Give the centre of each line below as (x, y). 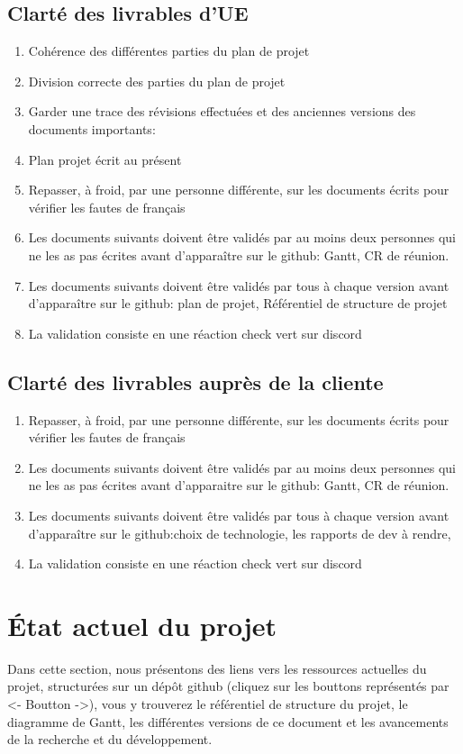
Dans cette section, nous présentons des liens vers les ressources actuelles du (217, 668)
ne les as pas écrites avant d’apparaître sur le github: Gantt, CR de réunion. (239, 254)
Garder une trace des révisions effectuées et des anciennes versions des (222, 111)
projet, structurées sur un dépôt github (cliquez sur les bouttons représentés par (228, 686)
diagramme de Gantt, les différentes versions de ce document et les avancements (228, 721)
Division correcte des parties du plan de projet (157, 81)
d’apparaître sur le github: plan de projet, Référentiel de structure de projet (238, 303)
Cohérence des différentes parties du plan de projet (169, 51)
